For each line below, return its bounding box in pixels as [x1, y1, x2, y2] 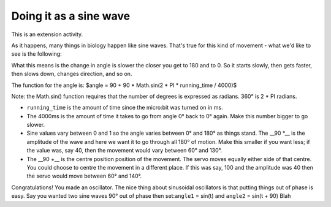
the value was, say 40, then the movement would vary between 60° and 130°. [26, 147, 223, 154]
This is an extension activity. [11, 31, 83, 38]
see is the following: [11, 50, 63, 58]
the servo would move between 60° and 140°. [26, 172, 142, 180]
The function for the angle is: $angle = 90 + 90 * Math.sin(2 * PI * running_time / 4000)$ [11, 81, 237, 89]
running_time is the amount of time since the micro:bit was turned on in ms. [26, 104, 223, 111]
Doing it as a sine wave [11, 9, 131, 23]
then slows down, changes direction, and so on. [11, 70, 132, 78]
